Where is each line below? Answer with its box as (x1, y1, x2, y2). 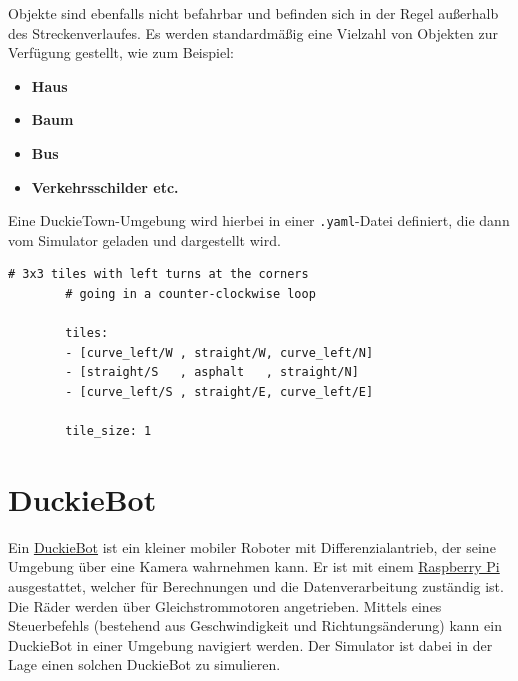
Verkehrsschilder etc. (31, 176, 179, 197)
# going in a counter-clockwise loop (65, 287, 316, 301)
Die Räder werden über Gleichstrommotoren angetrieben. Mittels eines (8, 595, 442, 616)
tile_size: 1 (65, 424, 152, 439)
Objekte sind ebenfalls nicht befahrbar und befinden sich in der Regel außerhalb (8, 3, 499, 23)
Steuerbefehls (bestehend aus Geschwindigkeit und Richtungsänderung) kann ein (8, 615, 502, 636)
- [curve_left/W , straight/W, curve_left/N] (65, 345, 374, 360)
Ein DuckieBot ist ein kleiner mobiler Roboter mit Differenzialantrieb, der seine (8, 536, 496, 557)
